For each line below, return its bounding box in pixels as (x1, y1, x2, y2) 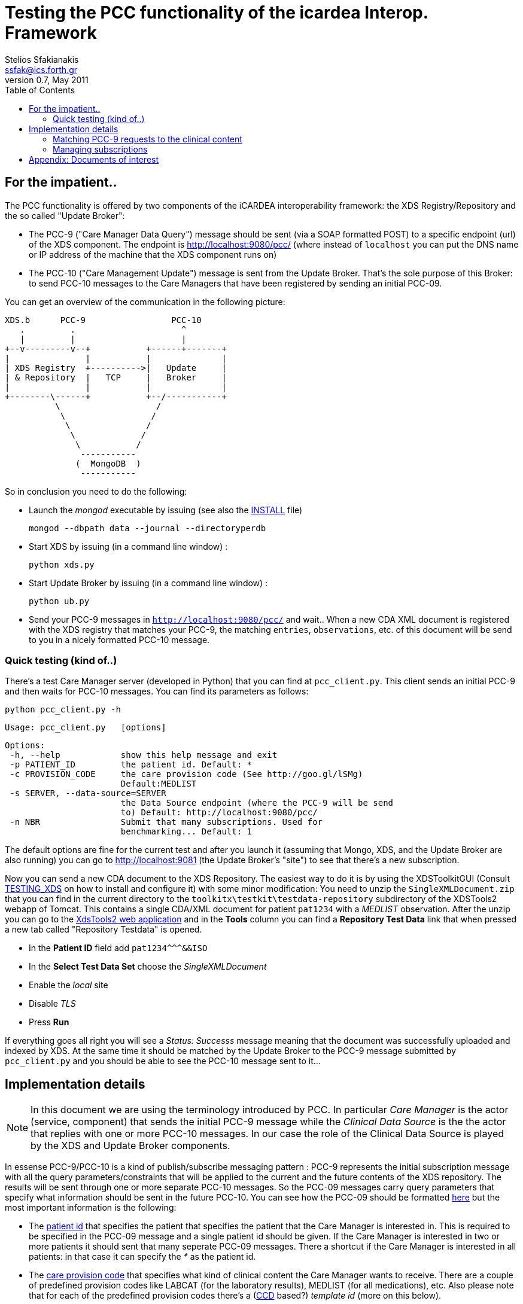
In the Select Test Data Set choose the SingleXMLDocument (29, 961, 267, 972)
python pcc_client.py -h (5, 705, 121, 715)
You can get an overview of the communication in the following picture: (5, 296, 285, 307)
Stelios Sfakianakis (5, 54, 79, 65)
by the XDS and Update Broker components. (31, 1140, 230, 1152)
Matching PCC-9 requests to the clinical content (53, 133, 242, 144)
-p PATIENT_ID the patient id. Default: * (10, 760, 253, 770)
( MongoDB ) (75, 458, 141, 468)
